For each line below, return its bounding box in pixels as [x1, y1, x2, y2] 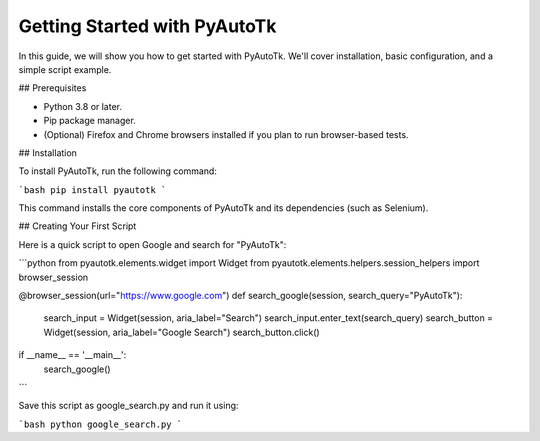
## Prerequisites [18, 82, 87, 94]
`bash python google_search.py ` [18, 418, 183, 430]
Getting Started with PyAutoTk [18, 15, 277, 37]
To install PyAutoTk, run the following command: [18, 165, 217, 177]
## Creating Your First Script [18, 220, 137, 232]
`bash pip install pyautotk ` [18, 184, 167, 195]
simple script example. [18, 63, 112, 75]
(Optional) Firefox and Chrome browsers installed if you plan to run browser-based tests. [43, 128, 409, 140]
